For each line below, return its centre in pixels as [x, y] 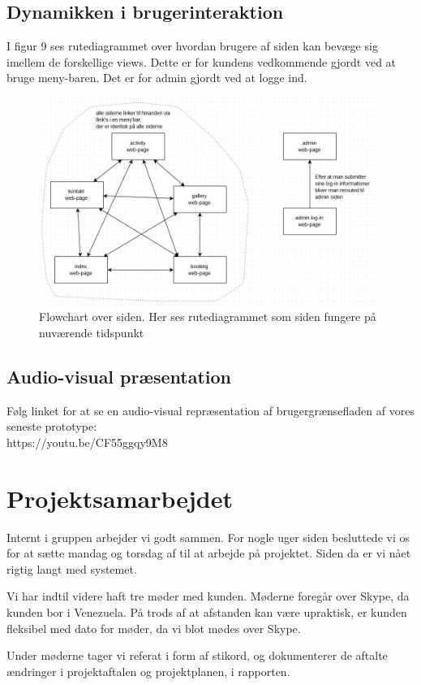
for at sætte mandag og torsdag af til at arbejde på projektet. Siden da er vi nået [209, 553]
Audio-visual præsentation [119, 376]
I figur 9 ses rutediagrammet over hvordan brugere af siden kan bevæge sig [192, 46]
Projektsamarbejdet [120, 498]
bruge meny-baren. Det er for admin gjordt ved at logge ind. [157, 78]
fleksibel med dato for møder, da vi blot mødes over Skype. [154, 628]
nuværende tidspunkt [92, 332]
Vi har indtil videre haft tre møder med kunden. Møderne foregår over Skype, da [208, 596]
